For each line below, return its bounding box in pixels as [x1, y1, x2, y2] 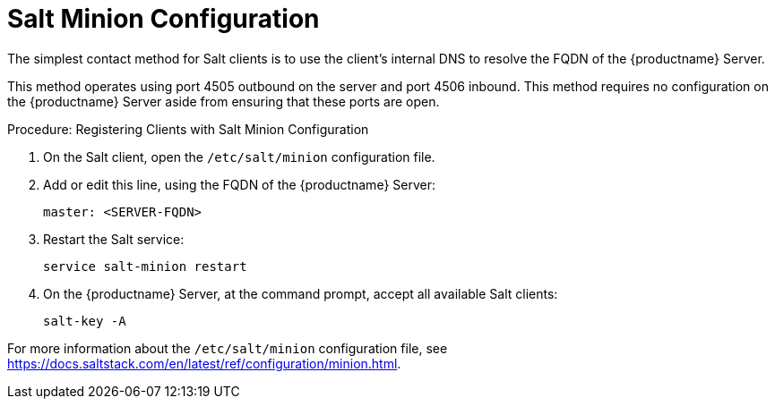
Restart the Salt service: [43, 231, 185, 247]
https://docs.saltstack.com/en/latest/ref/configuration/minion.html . [7, 355, 401, 371]
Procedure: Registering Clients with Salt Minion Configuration [7, 121, 369, 137]
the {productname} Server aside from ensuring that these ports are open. [7, 93, 440, 109]
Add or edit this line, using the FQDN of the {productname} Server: [43, 176, 435, 192]
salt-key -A [43, 313, 126, 328]
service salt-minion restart [43, 258, 247, 274]
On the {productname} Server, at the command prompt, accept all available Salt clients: [43, 285, 558, 301]
